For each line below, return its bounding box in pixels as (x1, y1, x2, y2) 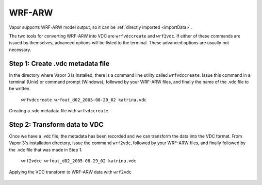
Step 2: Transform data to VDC (9, 120, 104, 129)
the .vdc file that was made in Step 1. (9, 147, 82, 152)
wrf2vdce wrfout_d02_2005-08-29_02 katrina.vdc (21, 158, 137, 164)
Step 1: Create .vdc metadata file (9, 59, 110, 67)
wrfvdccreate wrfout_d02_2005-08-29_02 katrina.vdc (21, 97, 147, 102)
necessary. (9, 47, 32, 52)
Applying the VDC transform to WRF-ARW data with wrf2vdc (9, 169, 132, 175)
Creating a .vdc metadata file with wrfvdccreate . (9, 108, 110, 114)
